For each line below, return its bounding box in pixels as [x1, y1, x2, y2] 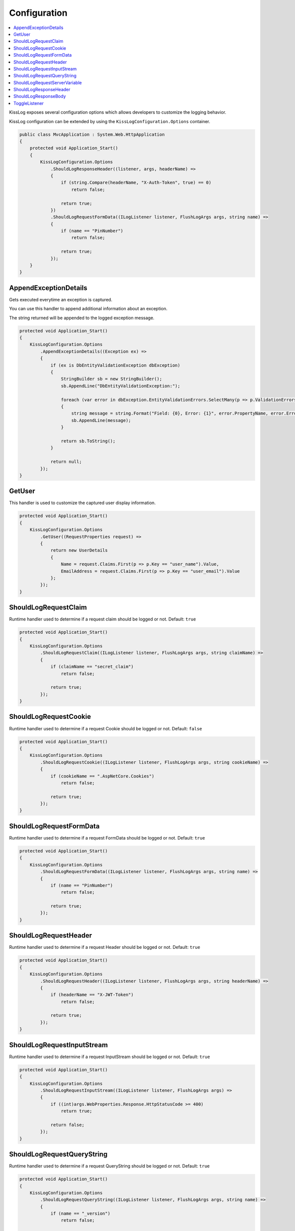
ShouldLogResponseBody [13, 94, 66, 99]
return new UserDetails [50, 548, 108, 553]
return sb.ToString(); [60, 438, 116, 444]
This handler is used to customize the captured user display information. [9, 500, 156, 506]
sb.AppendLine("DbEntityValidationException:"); [60, 383, 180, 389]
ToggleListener [13, 100, 44, 106]
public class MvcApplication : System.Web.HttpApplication [19, 131, 165, 137]
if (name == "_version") [50, 1211, 111, 1216]
